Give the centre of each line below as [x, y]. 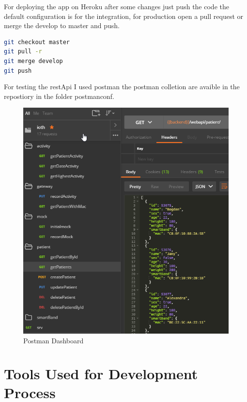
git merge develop [33, 61]
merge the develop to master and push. [62, 25]
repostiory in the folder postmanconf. [59, 96]
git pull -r [23, 52]
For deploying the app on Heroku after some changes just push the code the [116, 6]
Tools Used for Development [101, 374]
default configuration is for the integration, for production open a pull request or [124, 16]
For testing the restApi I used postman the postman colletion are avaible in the [122, 87]
